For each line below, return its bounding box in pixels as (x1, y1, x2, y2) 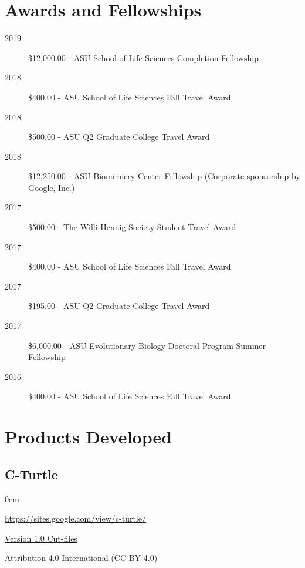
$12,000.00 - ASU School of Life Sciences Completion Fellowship (28, 51, 259, 63)
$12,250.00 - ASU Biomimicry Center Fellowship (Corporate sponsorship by (28, 170, 300, 182)
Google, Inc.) (28, 181, 75, 193)
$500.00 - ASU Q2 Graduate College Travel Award (28, 130, 210, 143)
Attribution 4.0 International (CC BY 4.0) (5, 552, 158, 564)
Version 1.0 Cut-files (5, 532, 77, 544)
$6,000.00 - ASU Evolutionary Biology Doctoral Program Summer (28, 339, 266, 351)
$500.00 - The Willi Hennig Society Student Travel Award (28, 221, 236, 233)
